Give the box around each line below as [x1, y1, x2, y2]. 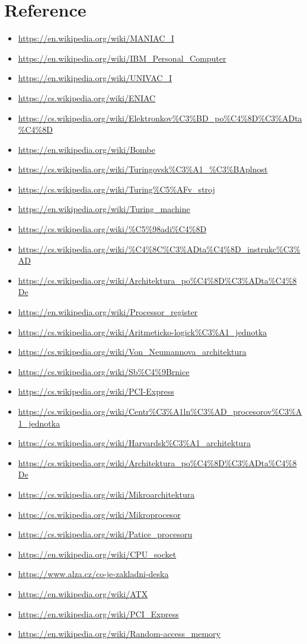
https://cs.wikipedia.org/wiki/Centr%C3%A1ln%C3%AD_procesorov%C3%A [18, 405, 302, 417]
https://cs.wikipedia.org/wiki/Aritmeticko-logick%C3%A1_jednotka [18, 325, 267, 338]
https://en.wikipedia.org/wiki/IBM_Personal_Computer [18, 52, 226, 64]
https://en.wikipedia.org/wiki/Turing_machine [18, 203, 190, 215]
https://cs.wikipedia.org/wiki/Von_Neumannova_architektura [18, 345, 247, 358]
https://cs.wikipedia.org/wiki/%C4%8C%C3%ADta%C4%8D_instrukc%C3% [18, 242, 300, 255]
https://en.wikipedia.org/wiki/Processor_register [18, 306, 198, 318]
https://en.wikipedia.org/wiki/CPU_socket [18, 547, 177, 560]
